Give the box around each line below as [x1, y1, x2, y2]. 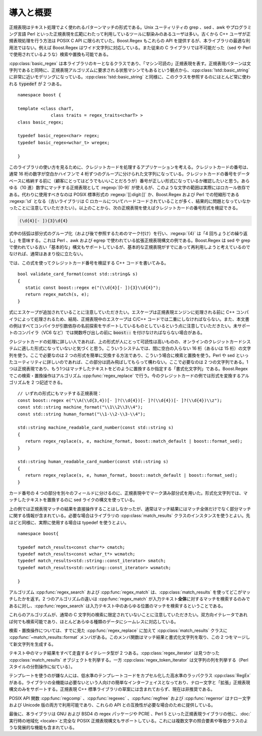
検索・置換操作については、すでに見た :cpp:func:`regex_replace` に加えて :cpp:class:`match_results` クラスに [9, 628, 228, 633]
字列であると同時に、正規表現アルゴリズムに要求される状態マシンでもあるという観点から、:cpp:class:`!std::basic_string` [9, 67, 250, 73]
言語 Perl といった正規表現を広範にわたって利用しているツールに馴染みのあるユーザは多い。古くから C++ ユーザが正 [17, 31, 251, 36]
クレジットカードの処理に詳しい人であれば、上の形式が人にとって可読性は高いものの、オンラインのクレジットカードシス [9, 339, 251, 344]
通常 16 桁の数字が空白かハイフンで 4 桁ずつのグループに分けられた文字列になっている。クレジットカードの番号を [9, 171, 237, 177]
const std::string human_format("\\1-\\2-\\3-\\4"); [17, 411, 146, 417]
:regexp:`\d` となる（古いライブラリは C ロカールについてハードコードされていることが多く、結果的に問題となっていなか [9, 198, 251, 204]
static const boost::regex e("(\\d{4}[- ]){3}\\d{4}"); [25, 285, 161, 290]
